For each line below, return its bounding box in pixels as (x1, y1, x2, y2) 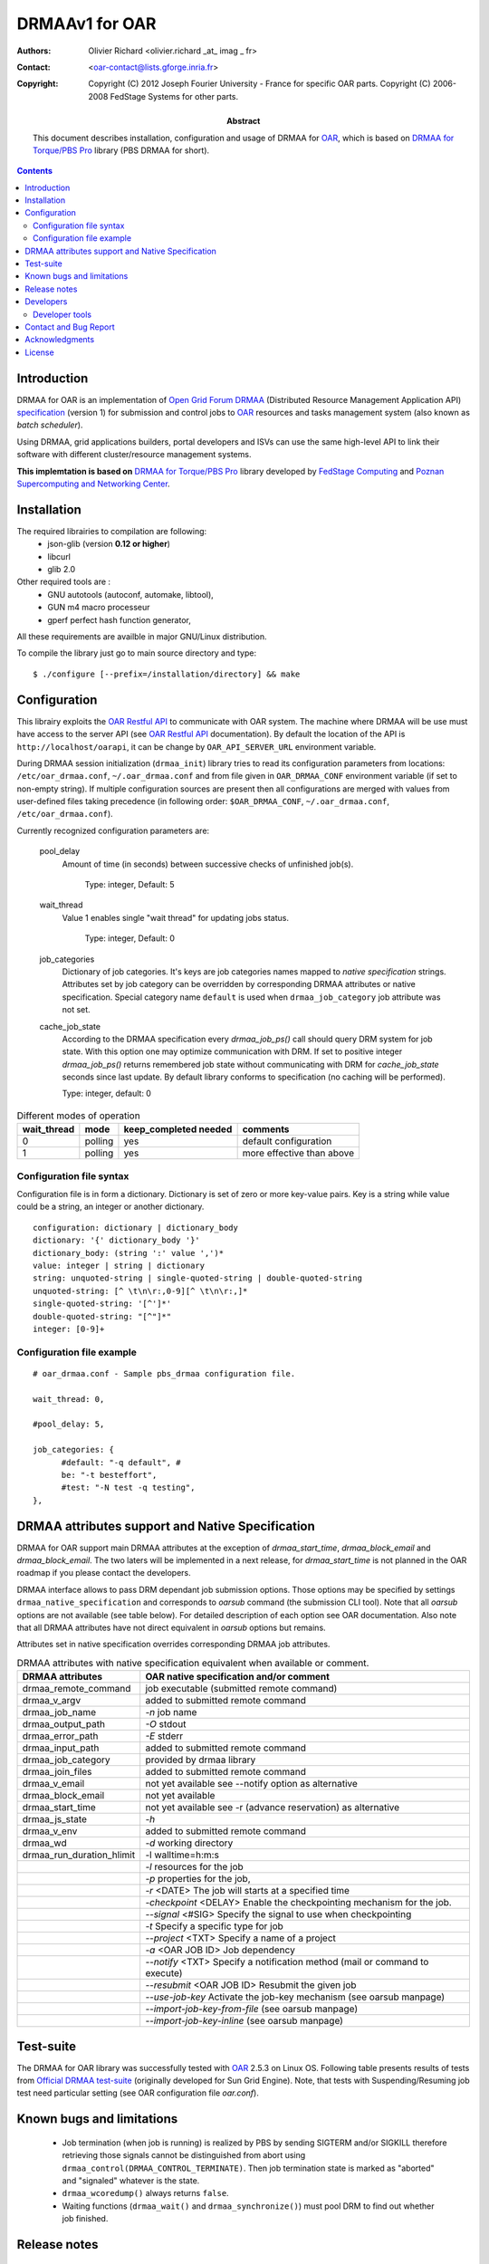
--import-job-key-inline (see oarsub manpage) (145, 2015, 344, 2028)
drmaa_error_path (22, 1730, 99, 1742)
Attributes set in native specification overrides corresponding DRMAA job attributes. (16, 1639, 331, 1650)
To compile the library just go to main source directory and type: (16, 648, 257, 658)
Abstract (226, 116, 261, 127)
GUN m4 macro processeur (47, 602, 150, 613)
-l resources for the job (145, 1861, 244, 1874)
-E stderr (145, 1730, 184, 1742)
